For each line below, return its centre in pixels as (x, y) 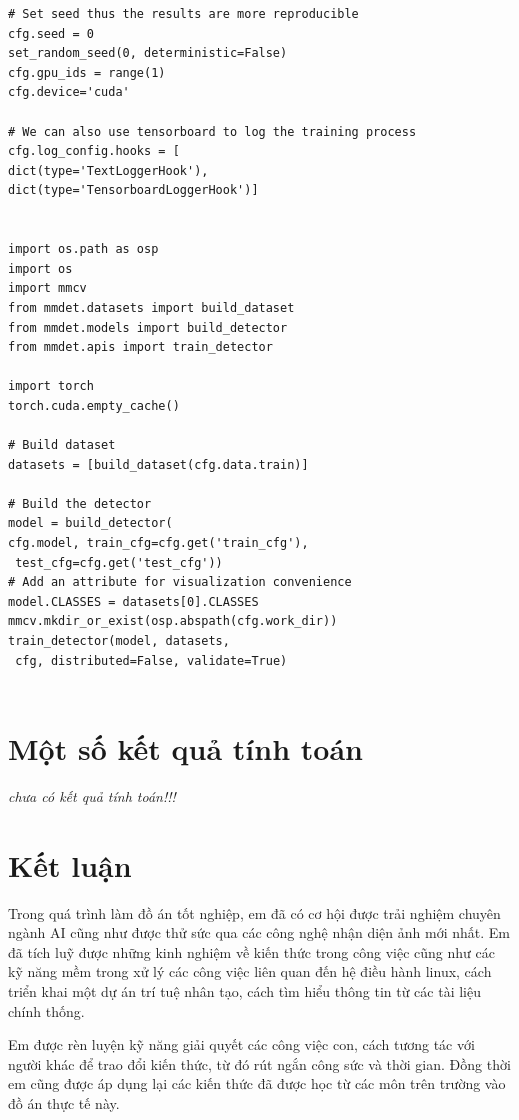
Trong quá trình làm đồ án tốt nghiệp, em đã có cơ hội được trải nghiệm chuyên (254, 912)
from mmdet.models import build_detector (148, 327)
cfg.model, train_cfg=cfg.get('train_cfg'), (158, 543)
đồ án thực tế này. (64, 1102)
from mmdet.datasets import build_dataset (151, 307)
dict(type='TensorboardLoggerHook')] (133, 190)
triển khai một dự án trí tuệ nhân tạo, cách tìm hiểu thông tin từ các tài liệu (244, 991)
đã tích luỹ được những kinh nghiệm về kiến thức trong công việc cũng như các (251, 951)
